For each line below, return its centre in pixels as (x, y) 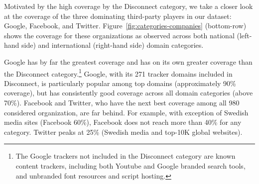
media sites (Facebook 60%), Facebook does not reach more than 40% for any (123, 122)
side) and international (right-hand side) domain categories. (113, 45)
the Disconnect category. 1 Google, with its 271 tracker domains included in (118, 73)
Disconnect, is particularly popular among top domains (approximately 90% (120, 83)
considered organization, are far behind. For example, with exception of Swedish (126, 112)
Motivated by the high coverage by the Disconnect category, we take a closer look (129, 6)
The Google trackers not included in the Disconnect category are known (126, 156)
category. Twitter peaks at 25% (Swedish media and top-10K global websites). (123, 132)
